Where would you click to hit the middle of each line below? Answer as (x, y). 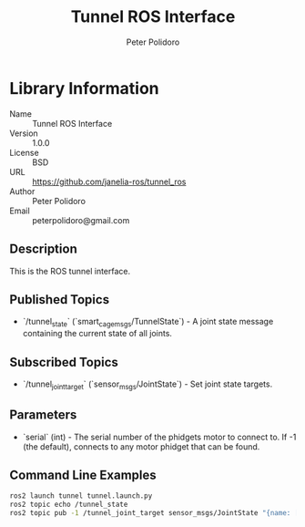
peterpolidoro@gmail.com (81, 220)
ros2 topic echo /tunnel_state (69, 505)
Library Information (84, 88)
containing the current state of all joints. (97, 334)
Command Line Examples (83, 475)
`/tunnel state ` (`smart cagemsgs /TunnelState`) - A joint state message (148, 323)
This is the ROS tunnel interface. (70, 271)
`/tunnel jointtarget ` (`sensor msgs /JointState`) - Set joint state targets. (147, 385)
